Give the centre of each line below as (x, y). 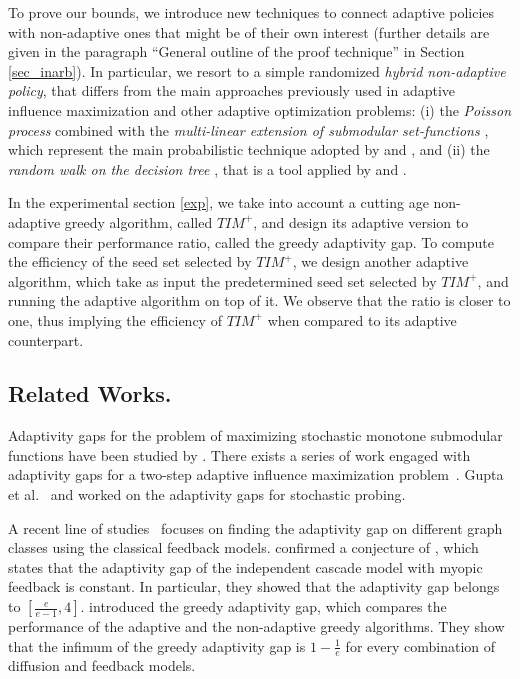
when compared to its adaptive (362, 319)
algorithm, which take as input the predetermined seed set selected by (222, 280)
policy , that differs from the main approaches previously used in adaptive (232, 90)
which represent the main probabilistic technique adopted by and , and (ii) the (249, 149)
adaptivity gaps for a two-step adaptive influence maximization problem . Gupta (256, 474)
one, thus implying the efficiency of (115, 319)
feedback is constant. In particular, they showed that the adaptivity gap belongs (254, 586)
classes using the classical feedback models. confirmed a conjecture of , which (243, 547)
